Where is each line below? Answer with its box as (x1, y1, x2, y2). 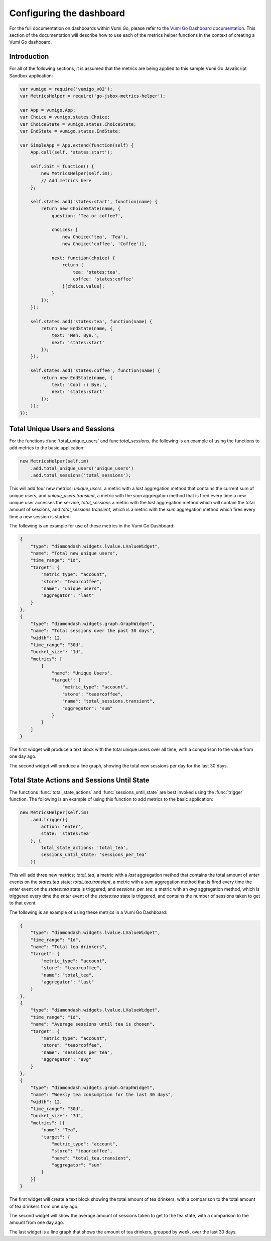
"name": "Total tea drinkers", (30, 944, 107, 950)
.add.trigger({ (30, 817, 68, 822)
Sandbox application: (9, 72, 53, 79)
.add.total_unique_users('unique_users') (30, 466, 134, 471)
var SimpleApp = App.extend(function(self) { (20, 142, 134, 148)
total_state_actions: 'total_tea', (41, 845, 129, 850)
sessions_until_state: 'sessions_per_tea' (41, 852, 148, 858)
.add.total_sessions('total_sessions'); (30, 473, 131, 478)
